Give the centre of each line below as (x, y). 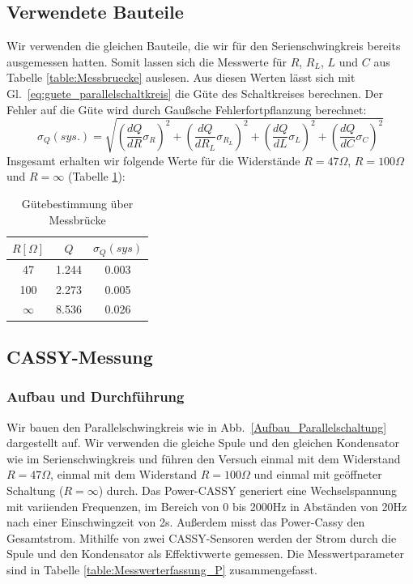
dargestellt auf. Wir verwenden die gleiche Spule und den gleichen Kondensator (203, 443)
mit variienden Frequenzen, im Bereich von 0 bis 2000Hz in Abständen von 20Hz (207, 506)
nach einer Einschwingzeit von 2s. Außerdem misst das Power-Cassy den (186, 522)
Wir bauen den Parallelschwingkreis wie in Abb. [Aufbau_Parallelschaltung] (197, 426)
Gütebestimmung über (77, 203)
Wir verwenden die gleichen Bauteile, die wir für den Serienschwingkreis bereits (204, 46)
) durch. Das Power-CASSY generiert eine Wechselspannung (247, 490)
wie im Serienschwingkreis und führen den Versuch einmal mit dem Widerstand (204, 458)
